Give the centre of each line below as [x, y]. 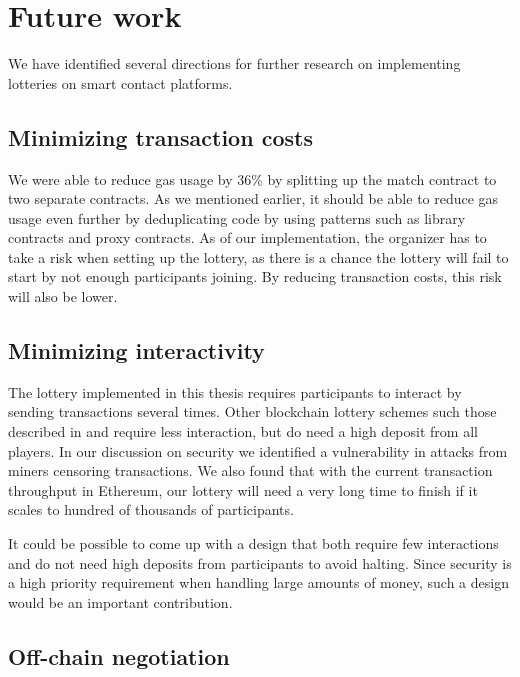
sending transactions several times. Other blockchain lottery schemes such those [252, 411]
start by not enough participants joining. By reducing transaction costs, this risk [255, 276]
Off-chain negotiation [119, 655]
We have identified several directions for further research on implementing [234, 63]
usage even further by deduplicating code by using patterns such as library [237, 217]
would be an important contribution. [120, 601]
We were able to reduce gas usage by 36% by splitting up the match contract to [252, 178]
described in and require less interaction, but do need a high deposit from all [243, 431]
